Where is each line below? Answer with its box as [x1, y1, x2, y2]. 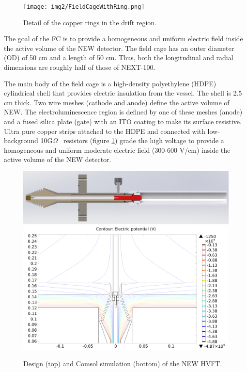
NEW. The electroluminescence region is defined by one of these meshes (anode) [4, 107, 243, 117]
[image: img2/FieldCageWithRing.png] [23, 3, 145, 10]
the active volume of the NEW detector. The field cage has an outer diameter [4, 43, 234, 53]
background [4, 135, 38, 146]
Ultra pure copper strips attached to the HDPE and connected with [4, 126, 205, 136]
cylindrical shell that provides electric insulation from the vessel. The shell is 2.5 [4, 88, 242, 98]
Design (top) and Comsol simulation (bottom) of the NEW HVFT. [23, 358, 222, 368]
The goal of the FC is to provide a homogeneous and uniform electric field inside [4, 33, 243, 44]
